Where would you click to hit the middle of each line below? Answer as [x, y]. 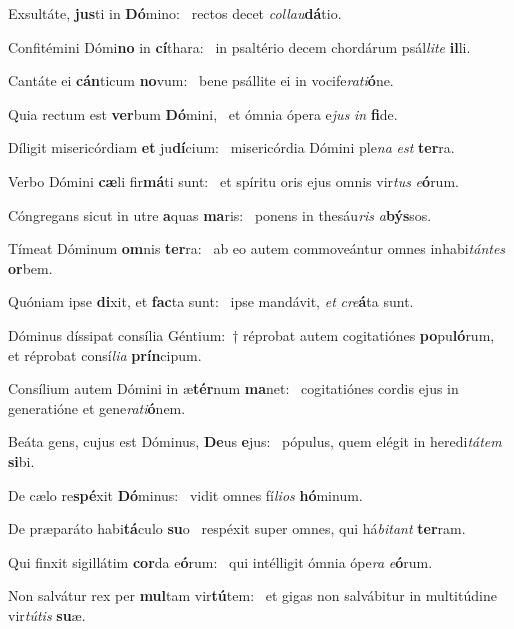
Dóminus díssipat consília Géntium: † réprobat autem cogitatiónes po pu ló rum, [251, 334]
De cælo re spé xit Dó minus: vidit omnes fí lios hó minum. [185, 494]
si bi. [21, 460]
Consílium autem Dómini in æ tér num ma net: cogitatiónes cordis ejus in [233, 388]
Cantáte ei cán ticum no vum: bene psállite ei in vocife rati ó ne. [201, 80]
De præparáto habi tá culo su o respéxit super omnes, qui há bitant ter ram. [237, 528]
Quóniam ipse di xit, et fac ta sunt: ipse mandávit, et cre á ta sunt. [211, 301]
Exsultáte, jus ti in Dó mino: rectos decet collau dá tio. [175, 13]
